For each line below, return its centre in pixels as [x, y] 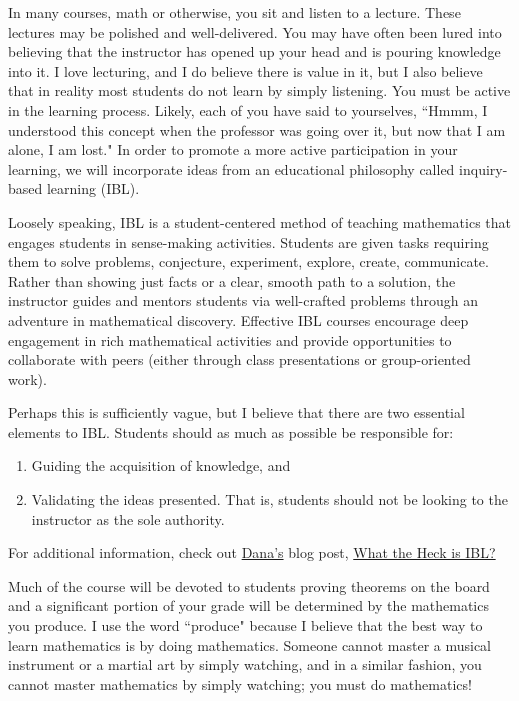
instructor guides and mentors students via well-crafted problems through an [243, 300]
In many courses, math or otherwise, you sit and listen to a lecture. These [234, 12]
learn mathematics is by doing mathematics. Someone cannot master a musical [250, 644]
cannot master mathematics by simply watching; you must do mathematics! [240, 683]
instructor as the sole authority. [128, 518]
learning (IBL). [93, 188]
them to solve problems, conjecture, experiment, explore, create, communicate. [248, 261]
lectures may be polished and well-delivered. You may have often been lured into [255, 31]
